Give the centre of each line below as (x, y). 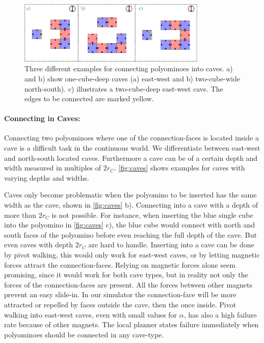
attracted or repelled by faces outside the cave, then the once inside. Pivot (120, 304)
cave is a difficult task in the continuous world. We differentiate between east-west (132, 148)
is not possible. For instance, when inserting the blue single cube (152, 215)
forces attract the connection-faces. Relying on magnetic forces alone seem (120, 264)
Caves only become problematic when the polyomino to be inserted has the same (130, 195)
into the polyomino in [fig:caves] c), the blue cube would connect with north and (130, 225)
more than (20, 215)
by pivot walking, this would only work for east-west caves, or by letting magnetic (132, 255)
